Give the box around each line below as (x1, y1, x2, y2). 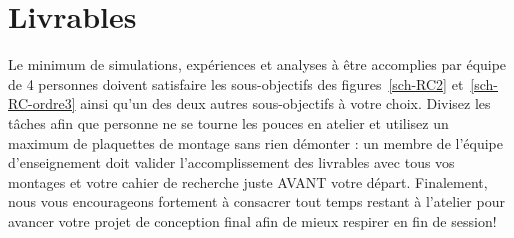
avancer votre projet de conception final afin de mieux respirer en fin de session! (8, 210, 497, 231)
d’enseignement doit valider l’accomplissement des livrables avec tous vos (8, 152, 455, 173)
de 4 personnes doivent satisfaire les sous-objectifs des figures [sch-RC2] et (8, 73, 464, 94)
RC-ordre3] (8, 93, 76, 114)
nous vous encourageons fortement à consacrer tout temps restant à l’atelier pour (8, 191, 505, 212)
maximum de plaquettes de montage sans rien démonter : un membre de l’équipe (8, 132, 503, 153)
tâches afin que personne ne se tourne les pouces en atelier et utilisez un (8, 112, 449, 133)
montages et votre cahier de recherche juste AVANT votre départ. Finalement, (8, 171, 488, 192)
